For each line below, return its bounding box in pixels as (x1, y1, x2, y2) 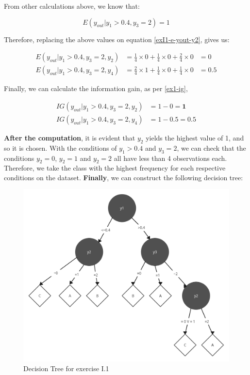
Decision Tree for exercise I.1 (23, 363, 109, 373)
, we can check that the (177, 142, 246, 153)
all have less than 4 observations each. (114, 153, 227, 163)
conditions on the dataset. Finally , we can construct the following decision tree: (4, 172, 243, 182)
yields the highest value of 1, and (146, 132, 244, 142)
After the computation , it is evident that (4, 132, 135, 142)
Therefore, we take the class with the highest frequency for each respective (4, 163, 226, 173)
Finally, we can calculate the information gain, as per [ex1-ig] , (4, 83, 188, 94)
